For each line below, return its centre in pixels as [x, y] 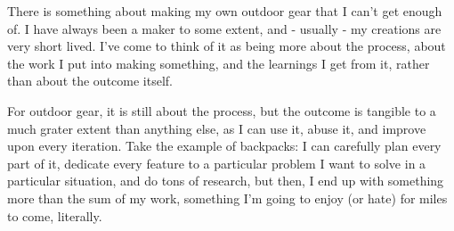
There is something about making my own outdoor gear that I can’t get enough [225, 11]
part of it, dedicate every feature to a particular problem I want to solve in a [217, 163]
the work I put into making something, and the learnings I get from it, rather [219, 63]
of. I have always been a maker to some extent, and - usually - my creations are [224, 28]
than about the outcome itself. [90, 81]
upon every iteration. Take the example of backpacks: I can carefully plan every [224, 146]
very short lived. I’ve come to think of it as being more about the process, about [227, 46]
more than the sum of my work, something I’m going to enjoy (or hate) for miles [227, 198]
